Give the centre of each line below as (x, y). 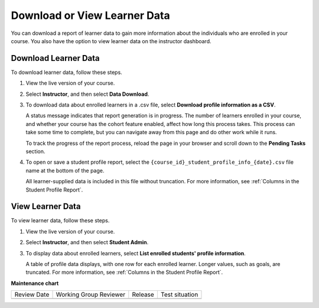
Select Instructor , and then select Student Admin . (87, 242)
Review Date (32, 294)
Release (143, 294)
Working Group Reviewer (91, 294)
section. (35, 151)
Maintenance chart (35, 283)
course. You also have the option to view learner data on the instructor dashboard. (111, 41)
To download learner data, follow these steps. (66, 72)
